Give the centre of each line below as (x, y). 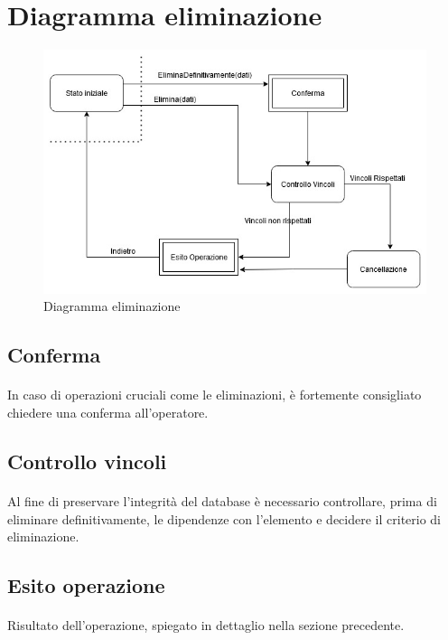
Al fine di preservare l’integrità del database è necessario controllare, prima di (222, 500)
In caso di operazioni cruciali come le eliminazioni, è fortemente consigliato (215, 395)
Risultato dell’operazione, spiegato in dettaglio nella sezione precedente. (206, 625)
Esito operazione (86, 585)
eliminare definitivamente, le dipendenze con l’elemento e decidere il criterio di (224, 518)
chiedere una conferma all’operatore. (108, 412)
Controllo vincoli (87, 461)
